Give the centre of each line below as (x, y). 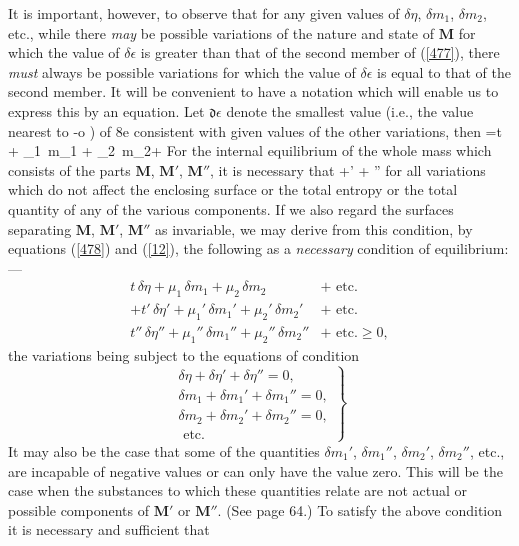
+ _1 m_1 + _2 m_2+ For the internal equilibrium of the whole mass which (250, 150)
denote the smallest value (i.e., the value (350, 110)
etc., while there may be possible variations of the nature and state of (221, 32)
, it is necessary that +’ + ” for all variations (348, 169)
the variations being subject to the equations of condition (184, 354)
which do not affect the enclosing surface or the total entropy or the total (233, 189)
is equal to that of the (444, 71)
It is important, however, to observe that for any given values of (204, 13)
